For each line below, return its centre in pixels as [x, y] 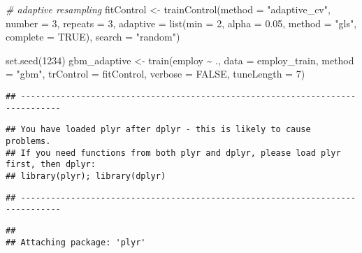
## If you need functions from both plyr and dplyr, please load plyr [173, 153]
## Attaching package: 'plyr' [76, 242]
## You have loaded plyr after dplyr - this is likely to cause [158, 130]
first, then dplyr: [51, 165]
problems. [28, 141]
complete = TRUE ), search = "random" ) [93, 37]
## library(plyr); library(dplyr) [86, 176]
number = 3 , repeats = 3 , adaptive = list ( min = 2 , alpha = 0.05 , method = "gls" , [181, 23]
